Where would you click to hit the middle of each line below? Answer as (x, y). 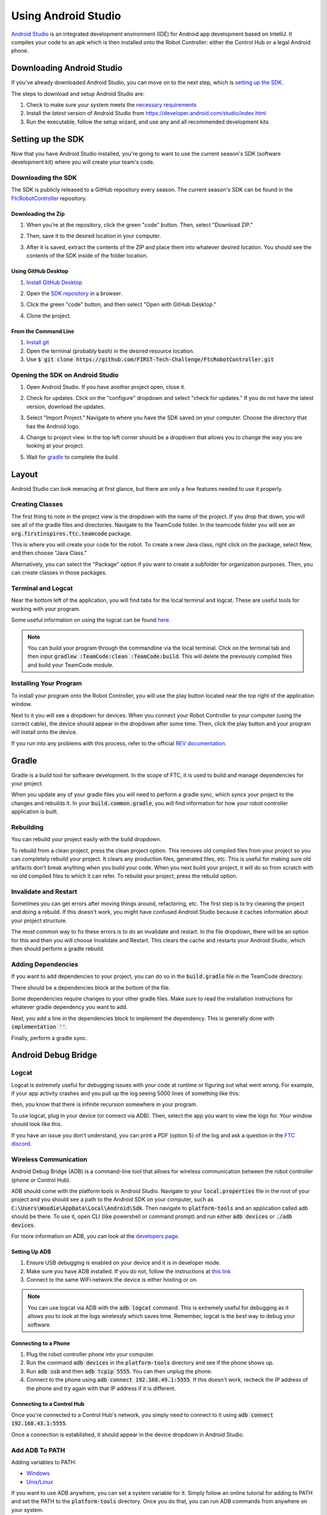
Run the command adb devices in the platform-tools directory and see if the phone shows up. (150, 1363)
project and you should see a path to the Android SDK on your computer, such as (112, 1199)
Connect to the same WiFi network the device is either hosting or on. (112, 1280)
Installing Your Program (47, 684)
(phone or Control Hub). (41, 1180)
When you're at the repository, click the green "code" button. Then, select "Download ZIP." (140, 225)
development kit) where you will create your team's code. (83, 162)
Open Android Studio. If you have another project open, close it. (106, 387)
